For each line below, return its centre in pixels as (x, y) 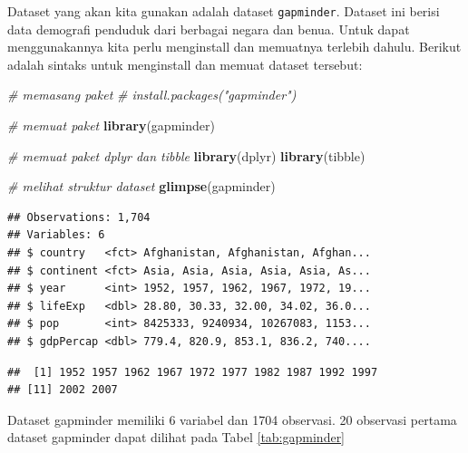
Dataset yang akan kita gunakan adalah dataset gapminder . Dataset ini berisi (224, 11)
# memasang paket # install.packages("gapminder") (152, 95)
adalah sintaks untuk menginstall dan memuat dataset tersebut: (185, 64)
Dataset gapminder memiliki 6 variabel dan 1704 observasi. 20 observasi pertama (232, 419)
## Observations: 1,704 (79, 217)
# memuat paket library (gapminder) (111, 125)
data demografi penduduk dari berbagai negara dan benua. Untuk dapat (209, 29)
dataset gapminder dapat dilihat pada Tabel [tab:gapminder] (176, 437)
